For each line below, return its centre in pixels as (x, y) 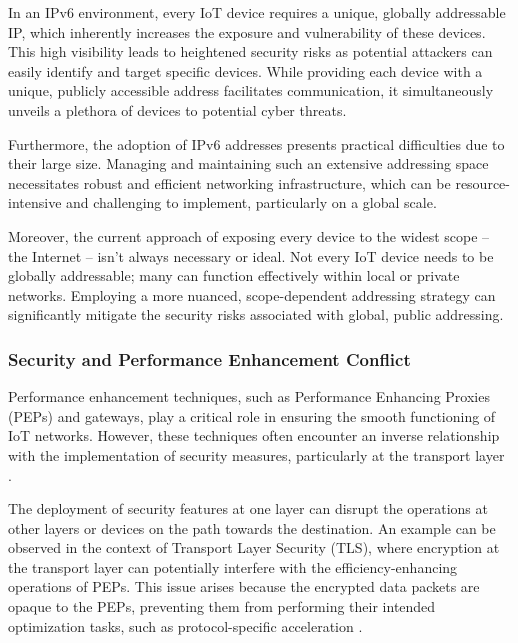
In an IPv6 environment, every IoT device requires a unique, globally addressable (257, 12)
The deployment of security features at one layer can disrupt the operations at (248, 508)
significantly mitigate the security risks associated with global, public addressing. (256, 314)
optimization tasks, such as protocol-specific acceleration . (185, 625)
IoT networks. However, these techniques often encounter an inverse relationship (254, 435)
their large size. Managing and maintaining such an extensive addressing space (248, 163)
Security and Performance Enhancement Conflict (209, 358)
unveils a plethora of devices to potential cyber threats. (177, 109)
